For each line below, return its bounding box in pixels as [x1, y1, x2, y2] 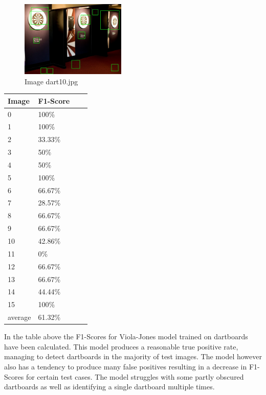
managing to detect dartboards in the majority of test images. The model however [4, 351, 262, 362]
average [8, 312, 31, 322]
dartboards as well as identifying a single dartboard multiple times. [4, 381, 215, 392]
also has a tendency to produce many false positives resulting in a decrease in [4, 361, 247, 371]
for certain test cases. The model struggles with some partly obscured [26, 371, 244, 382]
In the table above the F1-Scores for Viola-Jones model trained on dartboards [4, 331, 248, 342]
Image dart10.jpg [25, 76, 78, 86]
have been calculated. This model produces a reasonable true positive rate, [4, 341, 238, 352]
